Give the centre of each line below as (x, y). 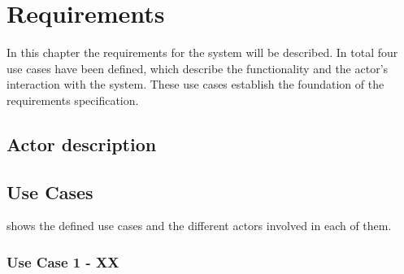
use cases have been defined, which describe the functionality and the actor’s (198, 68)
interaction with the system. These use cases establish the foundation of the (195, 84)
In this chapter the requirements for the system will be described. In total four (202, 52)
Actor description (82, 144)
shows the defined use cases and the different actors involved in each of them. (199, 226)
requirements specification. (73, 100)
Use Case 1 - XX (63, 262)
